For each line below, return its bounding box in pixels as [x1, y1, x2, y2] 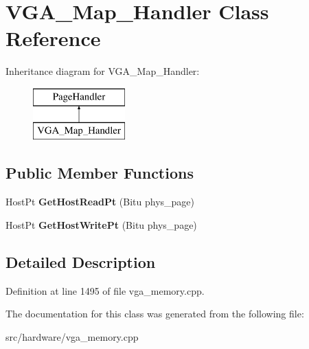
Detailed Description [5, 251, 156, 272]
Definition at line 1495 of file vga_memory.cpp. [5, 283, 205, 297]
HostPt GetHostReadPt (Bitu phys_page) [5, 194, 195, 209]
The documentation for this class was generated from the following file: [5, 306, 304, 321]
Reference [5, 24, 101, 52]
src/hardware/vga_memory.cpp [5, 329, 139, 344]
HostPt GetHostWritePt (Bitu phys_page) [5, 217, 197, 232]
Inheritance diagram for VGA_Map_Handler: [5, 64, 200, 78]
